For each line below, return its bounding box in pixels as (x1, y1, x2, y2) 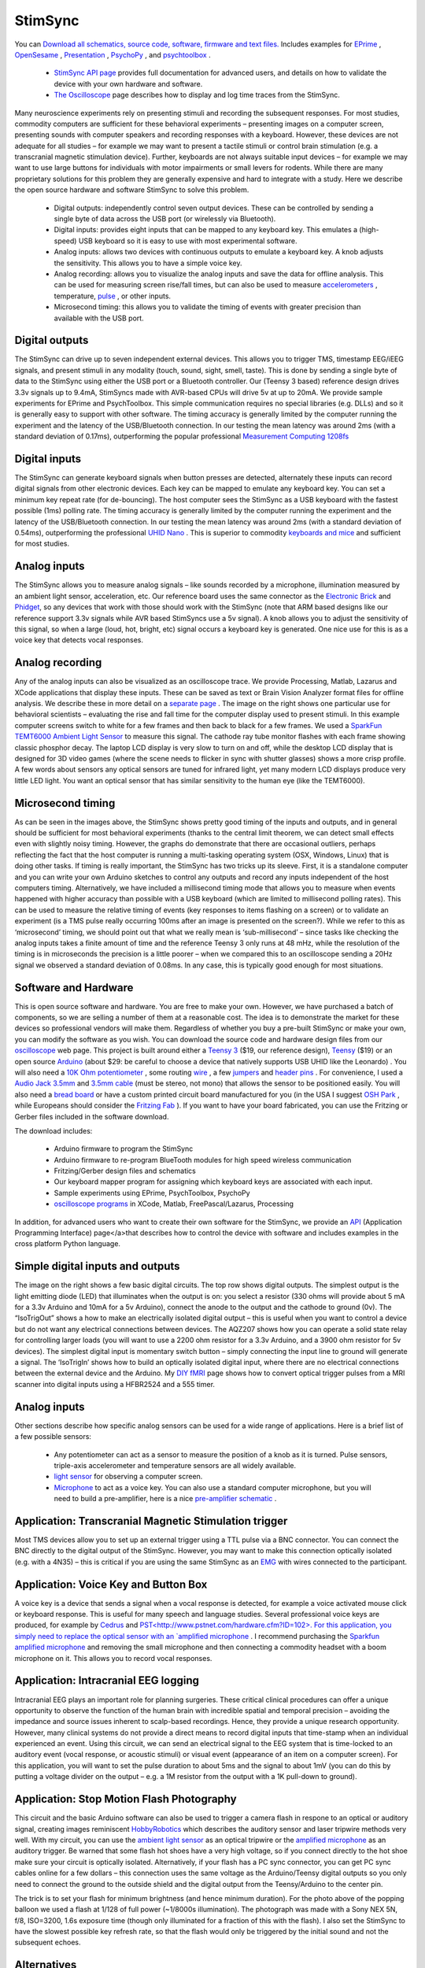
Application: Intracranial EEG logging (14, 1674, 200, 1688)
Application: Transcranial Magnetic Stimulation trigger (14, 1514, 288, 1527)
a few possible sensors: (14, 1432, 92, 1441)
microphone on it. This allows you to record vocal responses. (14, 1653, 213, 1663)
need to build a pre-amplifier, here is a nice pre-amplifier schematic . (54, 1494, 277, 1504)
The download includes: (14, 1126, 93, 1135)
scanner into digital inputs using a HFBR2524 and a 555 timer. (14, 1379, 216, 1389)
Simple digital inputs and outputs (14, 1260, 180, 1273)
